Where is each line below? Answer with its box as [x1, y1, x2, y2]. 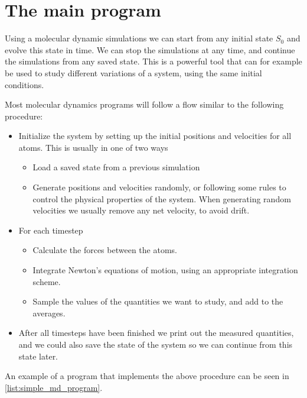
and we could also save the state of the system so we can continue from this [18, 338, 293, 350]
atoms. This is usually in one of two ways [18, 141, 168, 153]
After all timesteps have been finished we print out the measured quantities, [18, 326, 294, 339]
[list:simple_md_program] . [5, 381, 103, 393]
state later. [18, 350, 58, 362]
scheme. [32, 275, 61, 287]
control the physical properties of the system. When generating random [32, 192, 291, 205]
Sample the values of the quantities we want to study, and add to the [32, 295, 283, 308]
